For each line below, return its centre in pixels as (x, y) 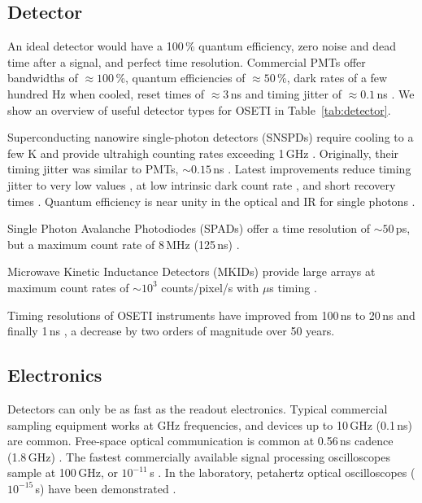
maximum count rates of (68, 287)
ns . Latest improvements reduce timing (312, 169)
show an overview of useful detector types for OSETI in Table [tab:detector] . (199, 109)
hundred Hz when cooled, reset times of (106, 93)
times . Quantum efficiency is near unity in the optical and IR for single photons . (211, 201)
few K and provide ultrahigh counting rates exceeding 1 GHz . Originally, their (203, 153)
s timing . (293, 287)
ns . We (396, 93)
